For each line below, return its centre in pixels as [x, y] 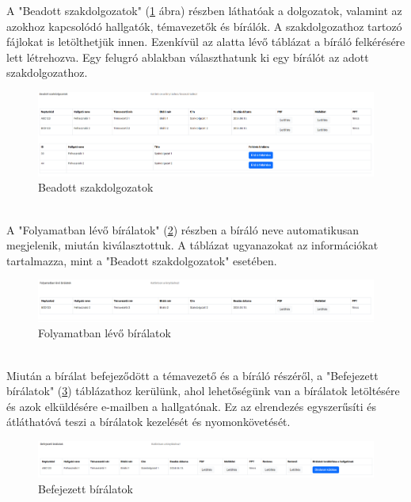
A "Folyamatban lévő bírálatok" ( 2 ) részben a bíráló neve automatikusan [183, 229]
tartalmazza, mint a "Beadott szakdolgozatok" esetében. [142, 260]
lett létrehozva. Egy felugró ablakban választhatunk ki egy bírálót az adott [188, 57]
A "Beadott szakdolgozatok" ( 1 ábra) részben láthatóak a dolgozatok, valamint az [204, 10]
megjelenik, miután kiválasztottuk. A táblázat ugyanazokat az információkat [192, 245]
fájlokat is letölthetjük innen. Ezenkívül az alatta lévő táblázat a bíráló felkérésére [206, 42]
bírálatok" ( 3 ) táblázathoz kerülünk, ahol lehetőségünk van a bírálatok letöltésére [203, 391]
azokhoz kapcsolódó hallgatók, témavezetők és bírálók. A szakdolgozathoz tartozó [204, 26]
